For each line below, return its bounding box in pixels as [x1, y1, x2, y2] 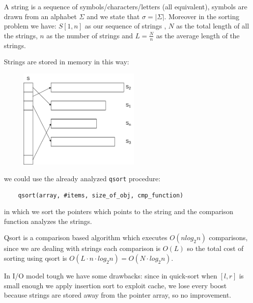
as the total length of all [176, 21, 249, 31]
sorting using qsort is [4, 253, 67, 263]
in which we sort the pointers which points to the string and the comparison [4, 206, 233, 217]
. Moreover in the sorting [164, 11, 239, 21]
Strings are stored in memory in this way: [4, 56, 129, 67]
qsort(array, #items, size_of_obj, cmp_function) [18, 192, 184, 199]
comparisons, [209, 232, 248, 243]
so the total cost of [187, 243, 244, 253]
